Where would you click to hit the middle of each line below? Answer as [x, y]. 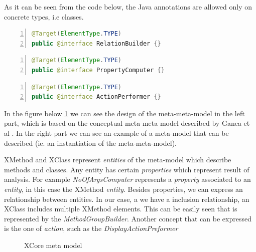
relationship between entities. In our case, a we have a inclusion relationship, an [127, 199]
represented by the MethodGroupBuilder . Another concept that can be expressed [128, 218]
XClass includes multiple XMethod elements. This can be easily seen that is [121, 209]
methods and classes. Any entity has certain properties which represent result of [127, 169]
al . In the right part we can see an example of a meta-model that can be [116, 133]
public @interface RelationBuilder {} [96, 43]
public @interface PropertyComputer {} [98, 70]
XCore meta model [53, 245]
